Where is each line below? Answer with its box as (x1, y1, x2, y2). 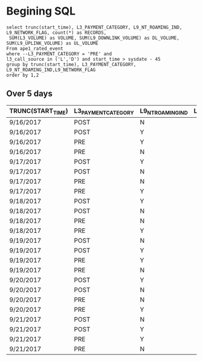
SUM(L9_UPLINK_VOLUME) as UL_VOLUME (6, 40, 98, 46)
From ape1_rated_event (6, 46, 63, 52)
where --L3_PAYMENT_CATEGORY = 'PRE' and (6, 50, 112, 57)
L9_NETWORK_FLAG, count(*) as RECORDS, (6, 29, 107, 36)
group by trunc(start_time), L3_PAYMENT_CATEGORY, (6, 61, 137, 67)
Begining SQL (6, 4, 76, 18)
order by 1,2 (6, 72, 39, 78)
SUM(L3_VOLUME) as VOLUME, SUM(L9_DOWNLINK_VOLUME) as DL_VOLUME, (8, 35, 180, 41)
